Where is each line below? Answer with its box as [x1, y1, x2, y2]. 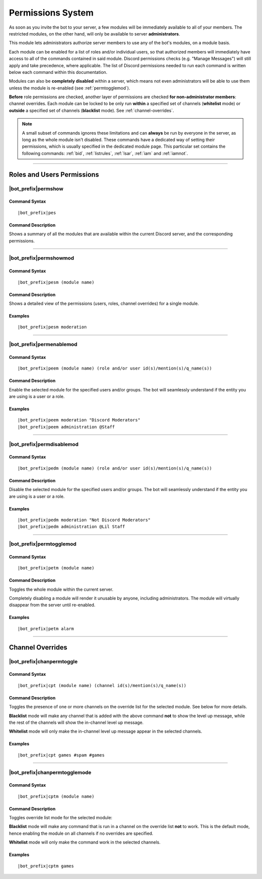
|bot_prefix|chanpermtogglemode [9, 769, 92, 775]
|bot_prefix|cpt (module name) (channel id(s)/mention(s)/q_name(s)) [17, 683, 187, 688]
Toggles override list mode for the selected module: [9, 815, 113, 821]
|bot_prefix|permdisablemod [9, 440, 79, 447]
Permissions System [9, 7, 94, 18]
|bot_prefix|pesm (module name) [17, 280, 95, 285]
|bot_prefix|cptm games [17, 863, 74, 869]
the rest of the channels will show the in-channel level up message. [9, 720, 144, 725]
